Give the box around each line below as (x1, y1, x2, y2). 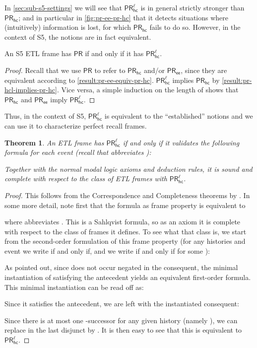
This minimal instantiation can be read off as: (4, 281, 144, 292)
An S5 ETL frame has (4, 48, 72, 59)
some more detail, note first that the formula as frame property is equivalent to (4, 200, 246, 210)
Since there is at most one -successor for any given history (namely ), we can (4, 315, 238, 325)
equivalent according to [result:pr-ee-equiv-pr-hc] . (4, 74, 154, 85)
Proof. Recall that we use (4, 65, 81, 75)
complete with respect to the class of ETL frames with (4, 173, 167, 184)
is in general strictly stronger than (140, 2, 245, 12)
